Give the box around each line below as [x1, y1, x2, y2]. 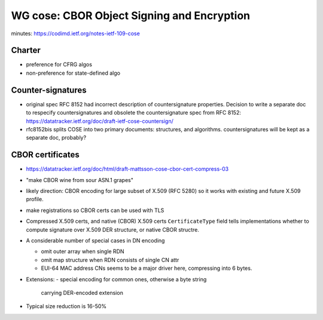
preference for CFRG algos [26, 61, 93, 68]
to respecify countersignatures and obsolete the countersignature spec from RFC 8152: [26, 109, 242, 116]
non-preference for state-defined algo [26, 69, 121, 76]
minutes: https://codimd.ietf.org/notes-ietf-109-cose [11, 30, 140, 37]
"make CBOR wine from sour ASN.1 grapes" [26, 176, 134, 183]
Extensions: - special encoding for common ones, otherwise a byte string [26, 275, 207, 283]
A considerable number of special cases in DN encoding [26, 236, 165, 244]
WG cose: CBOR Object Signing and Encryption [11, 9, 251, 22]
